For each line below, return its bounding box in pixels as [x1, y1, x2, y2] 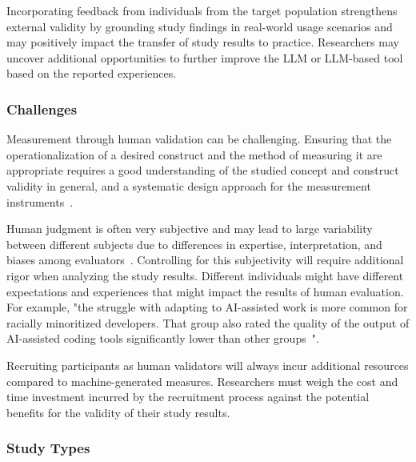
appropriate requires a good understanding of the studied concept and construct [6, 162, 399, 179]
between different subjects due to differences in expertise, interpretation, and [6, 235, 382, 252]
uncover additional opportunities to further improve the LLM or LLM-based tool [6, 49, 403, 66]
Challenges [6, 98, 78, 119]
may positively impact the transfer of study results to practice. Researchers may [6, 34, 399, 50]
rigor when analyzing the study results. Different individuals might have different [6, 267, 404, 283]
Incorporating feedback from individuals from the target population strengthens [6, 2, 398, 18]
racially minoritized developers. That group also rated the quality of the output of [6, 314, 410, 331]
